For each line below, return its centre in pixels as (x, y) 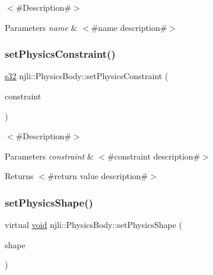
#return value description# (98, 176)
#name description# (129, 27)
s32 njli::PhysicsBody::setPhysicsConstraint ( (87, 76)
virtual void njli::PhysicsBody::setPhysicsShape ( (93, 225)
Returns (19, 176)
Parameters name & (41, 27)
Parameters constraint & (49, 156)
